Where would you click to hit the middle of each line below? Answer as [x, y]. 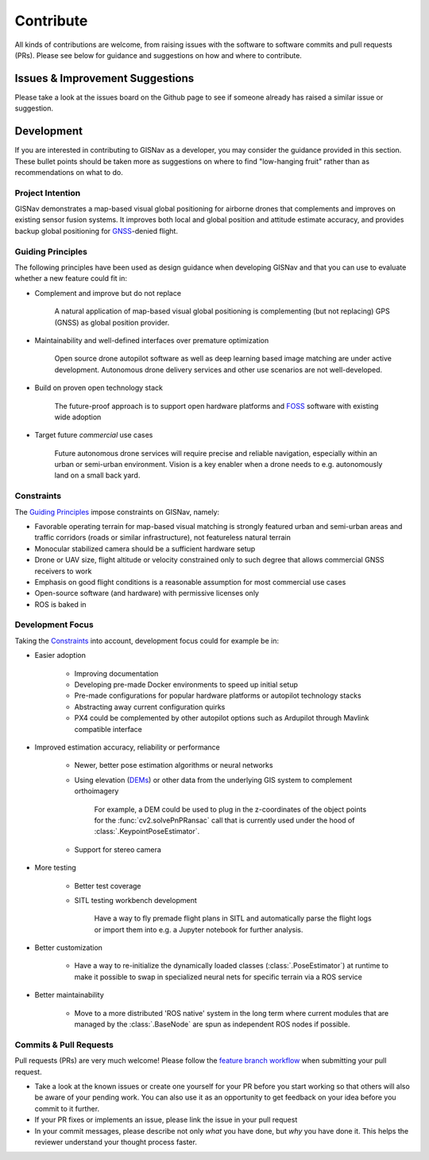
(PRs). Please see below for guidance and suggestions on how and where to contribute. [158, 55]
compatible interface [108, 729]
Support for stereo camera [118, 849]
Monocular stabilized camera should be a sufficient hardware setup [145, 548]
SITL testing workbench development [136, 900]
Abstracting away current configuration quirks [150, 707]
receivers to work [63, 571]
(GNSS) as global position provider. [112, 322]
